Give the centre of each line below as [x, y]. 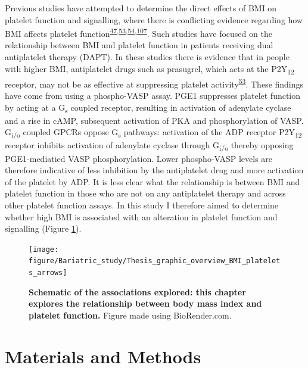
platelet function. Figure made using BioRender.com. [130, 315]
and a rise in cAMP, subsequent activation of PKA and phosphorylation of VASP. [154, 120]
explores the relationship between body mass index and [145, 303]
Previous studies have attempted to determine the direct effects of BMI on [141, 8]
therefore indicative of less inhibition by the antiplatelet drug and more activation [154, 170]
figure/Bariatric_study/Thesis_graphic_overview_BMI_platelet [155, 261]
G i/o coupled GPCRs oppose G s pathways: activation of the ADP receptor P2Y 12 [153, 133]
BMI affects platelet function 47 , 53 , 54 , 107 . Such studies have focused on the [139, 32]
